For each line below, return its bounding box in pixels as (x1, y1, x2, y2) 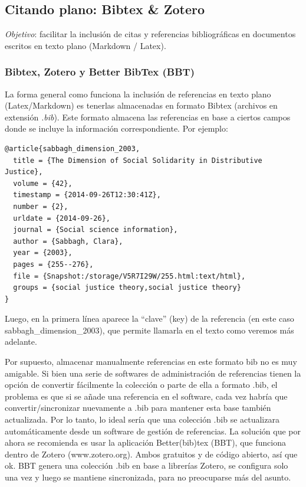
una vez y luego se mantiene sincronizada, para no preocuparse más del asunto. (5, 471, 291, 483)
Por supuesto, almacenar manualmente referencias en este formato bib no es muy (5, 355, 297, 368)
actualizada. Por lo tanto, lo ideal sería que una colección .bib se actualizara (5, 413, 279, 426)
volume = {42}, (13, 179, 73, 188)
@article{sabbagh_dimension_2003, (5, 144, 140, 153)
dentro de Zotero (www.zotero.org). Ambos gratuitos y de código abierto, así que (5, 447, 298, 460)
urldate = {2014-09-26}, (13, 214, 110, 223)
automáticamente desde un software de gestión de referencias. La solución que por (5, 424, 301, 437)
